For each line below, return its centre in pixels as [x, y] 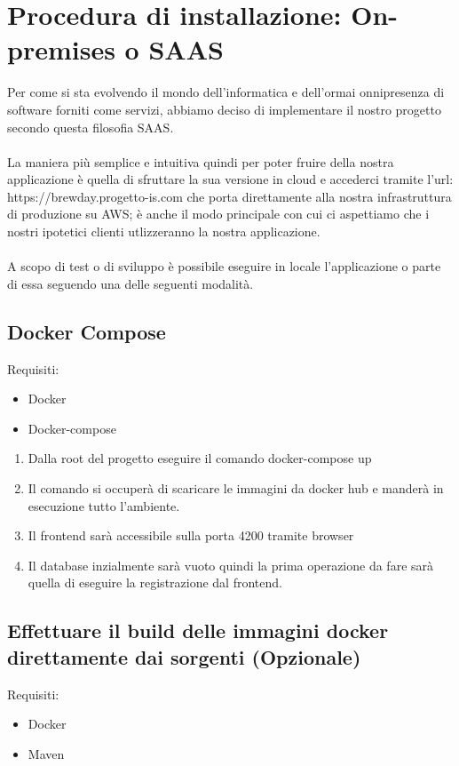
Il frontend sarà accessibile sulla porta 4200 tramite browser [191, 535]
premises [61, 49]
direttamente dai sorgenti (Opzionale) [184, 656]
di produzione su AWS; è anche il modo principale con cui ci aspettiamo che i [218, 214]
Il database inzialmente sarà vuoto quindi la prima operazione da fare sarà [231, 565]
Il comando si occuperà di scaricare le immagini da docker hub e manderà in [236, 488]
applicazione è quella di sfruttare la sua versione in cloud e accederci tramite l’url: [230, 179]
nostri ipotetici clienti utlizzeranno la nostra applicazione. [164, 231]
